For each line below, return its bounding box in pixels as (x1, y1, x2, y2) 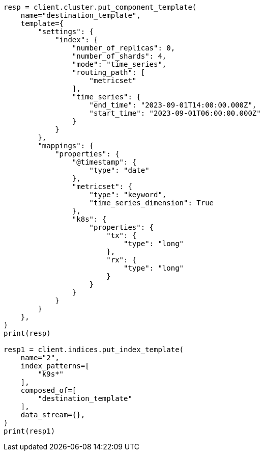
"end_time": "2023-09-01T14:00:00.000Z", (89, 101, 257, 109)
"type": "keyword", (89, 191, 167, 199)
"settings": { (38, 28, 94, 36)
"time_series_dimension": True (89, 199, 214, 207)
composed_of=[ (20, 386, 77, 394)
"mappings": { (38, 142, 94, 150)
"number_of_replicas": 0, (72, 44, 175, 52)
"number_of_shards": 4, (72, 52, 167, 60)
